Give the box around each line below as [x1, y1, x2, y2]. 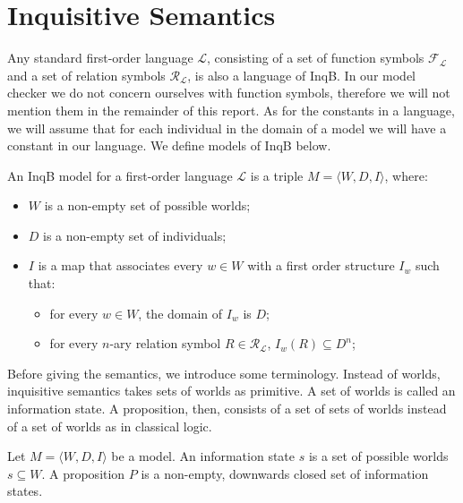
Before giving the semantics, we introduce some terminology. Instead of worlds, [7, 363, 441, 382]
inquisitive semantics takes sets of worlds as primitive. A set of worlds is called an [7, 381, 456, 400]
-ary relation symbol [109, 334, 221, 353]
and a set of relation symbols [7, 65, 166, 84]
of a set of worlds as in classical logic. [7, 416, 212, 435]
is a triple [250, 166, 304, 184]
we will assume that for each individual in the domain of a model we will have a [7, 118, 447, 137]
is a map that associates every [38, 256, 203, 275]
